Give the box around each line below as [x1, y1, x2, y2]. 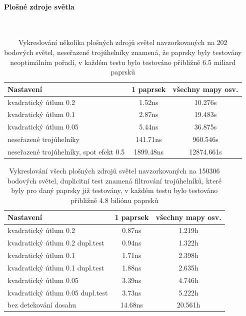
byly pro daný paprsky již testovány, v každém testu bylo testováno [11, 185, 218, 195]
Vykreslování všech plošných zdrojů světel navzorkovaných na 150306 [9, 165, 220, 176]
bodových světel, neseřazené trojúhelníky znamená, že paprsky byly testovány [4, 46, 242, 57]
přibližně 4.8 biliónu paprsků [70, 194, 158, 205]
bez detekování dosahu [7, 299, 76, 310]
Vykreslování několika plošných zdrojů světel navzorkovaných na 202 [18, 37, 227, 47]
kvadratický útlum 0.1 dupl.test [7, 262, 104, 272]
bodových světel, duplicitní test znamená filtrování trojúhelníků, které [7, 175, 221, 185]
